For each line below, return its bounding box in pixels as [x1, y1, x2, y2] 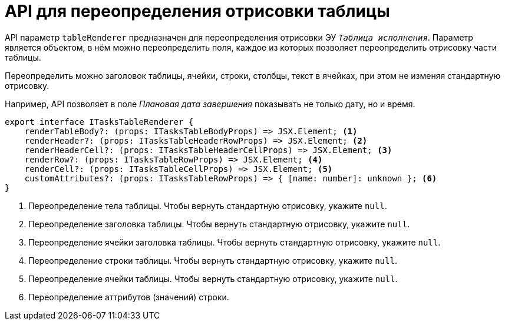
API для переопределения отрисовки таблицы [5, 1, 390, 21]
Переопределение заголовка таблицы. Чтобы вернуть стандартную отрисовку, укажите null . [28, 218, 410, 229]
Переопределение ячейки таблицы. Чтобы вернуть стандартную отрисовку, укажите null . [28, 273, 398, 284]
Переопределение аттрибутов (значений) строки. [28, 291, 229, 302]
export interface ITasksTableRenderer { [5, 117, 194, 127]
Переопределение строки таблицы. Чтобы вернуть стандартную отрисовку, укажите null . [28, 255, 397, 266]
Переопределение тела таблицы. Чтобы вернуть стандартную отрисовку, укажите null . [28, 200, 387, 211]
